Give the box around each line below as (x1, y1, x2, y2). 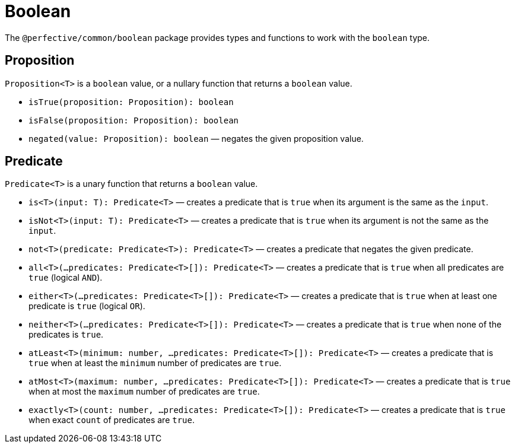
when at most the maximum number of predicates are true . (28, 386, 260, 397)
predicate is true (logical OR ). (28, 301, 145, 312)
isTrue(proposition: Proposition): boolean (28, 97, 234, 107)
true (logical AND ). (28, 272, 103, 283)
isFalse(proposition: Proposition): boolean (28, 115, 239, 125)
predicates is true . (28, 329, 104, 340)
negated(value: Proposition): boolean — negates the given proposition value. (28, 133, 364, 144)
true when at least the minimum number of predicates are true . (28, 358, 282, 368)
